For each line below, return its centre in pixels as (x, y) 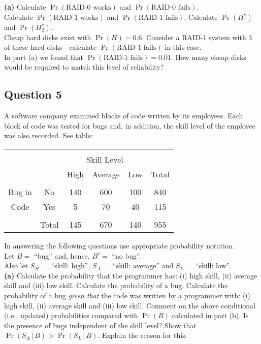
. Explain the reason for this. (142, 335)
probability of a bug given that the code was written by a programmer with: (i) (127, 295)
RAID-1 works (76, 18)
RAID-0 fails (171, 8)
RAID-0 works (89, 8)
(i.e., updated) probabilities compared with (71, 315)
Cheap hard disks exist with (48, 37)
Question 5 (33, 94)
